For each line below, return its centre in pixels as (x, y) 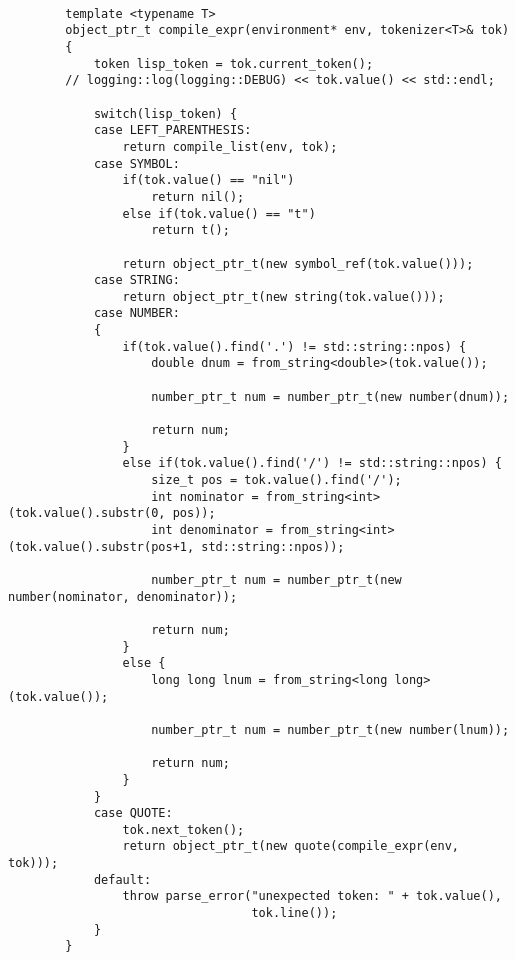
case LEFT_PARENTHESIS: (172, 130)
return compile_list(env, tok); (230, 146)
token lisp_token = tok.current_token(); (233, 63)
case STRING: (136, 280)
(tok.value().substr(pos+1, (101, 546)
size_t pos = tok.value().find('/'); (276, 480)
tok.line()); (294, 913)
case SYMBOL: (136, 163)
